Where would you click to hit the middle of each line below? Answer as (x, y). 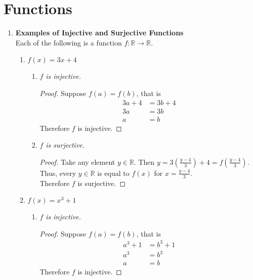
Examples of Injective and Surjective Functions (99, 33)
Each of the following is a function (69, 42)
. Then (144, 161)
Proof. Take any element (77, 161)
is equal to (113, 173)
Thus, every (58, 173)
